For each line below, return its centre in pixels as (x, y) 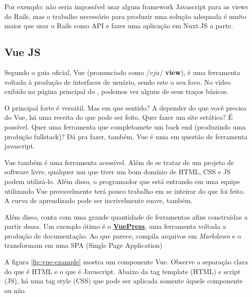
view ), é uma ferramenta (203, 72)
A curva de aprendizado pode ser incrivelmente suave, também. (99, 200)
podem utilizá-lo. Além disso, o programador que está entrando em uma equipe (122, 181)
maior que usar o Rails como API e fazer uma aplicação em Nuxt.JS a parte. (119, 26)
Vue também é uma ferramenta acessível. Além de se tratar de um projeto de (119, 162)
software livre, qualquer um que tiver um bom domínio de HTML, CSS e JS (118, 172)
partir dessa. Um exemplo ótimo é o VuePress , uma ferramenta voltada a (115, 226)
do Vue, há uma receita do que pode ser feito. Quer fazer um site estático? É (119, 117)
